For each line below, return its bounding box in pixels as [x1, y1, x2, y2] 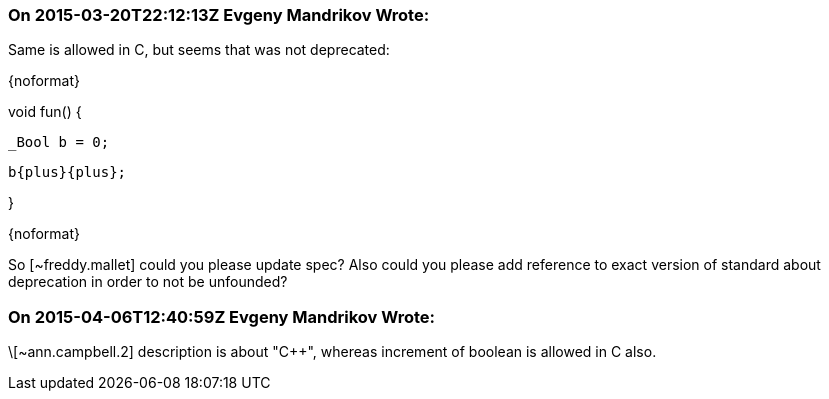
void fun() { [8, 103, 82, 121]
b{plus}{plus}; [8, 164, 127, 181]
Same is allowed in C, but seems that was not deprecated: [8, 41, 390, 59]
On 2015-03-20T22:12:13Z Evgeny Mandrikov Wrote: [8, 5, 430, 25]
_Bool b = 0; [8, 134, 110, 151]
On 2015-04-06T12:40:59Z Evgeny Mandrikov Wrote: [8, 306, 435, 327]
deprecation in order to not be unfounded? [8, 273, 288, 291]
